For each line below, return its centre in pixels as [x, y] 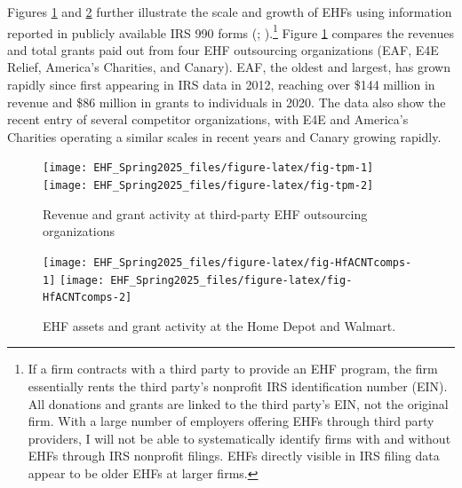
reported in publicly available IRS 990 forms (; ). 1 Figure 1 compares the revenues [231, 31]
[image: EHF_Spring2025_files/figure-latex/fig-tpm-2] [208, 186]
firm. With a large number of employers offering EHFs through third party [231, 421]
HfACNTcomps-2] [88, 298]
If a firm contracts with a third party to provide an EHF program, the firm [233, 369]
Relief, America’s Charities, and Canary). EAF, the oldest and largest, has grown [229, 67]
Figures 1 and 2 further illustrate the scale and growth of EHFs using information [230, 12]
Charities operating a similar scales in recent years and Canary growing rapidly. [224, 136]
